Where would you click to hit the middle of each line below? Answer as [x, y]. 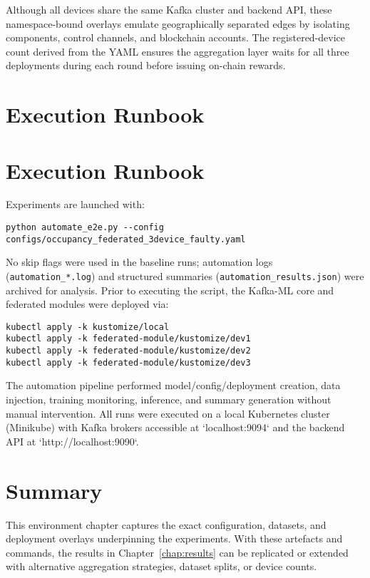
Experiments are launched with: [75, 204]
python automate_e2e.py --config [85, 228]
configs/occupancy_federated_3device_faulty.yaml [126, 239]
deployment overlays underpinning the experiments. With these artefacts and [174, 538]
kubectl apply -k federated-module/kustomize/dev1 [128, 339]
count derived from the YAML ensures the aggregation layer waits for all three [178, 51]
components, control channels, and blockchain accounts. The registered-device [176, 37]
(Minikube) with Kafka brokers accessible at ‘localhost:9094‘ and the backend [175, 427]
